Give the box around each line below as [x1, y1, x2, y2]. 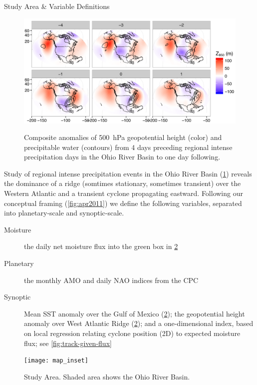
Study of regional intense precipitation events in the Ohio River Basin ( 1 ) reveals [4, 168, 252, 178]
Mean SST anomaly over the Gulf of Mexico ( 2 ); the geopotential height [24, 308, 245, 318]
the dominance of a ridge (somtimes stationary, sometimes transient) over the [4, 178, 241, 188]
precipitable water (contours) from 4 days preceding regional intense [24, 141, 233, 152]
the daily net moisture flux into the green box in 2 [24, 241, 178, 251]
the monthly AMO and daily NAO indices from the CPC [24, 274, 199, 285]
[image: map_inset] [24, 357, 88, 364]
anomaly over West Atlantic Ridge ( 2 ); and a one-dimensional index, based [24, 318, 254, 328]
